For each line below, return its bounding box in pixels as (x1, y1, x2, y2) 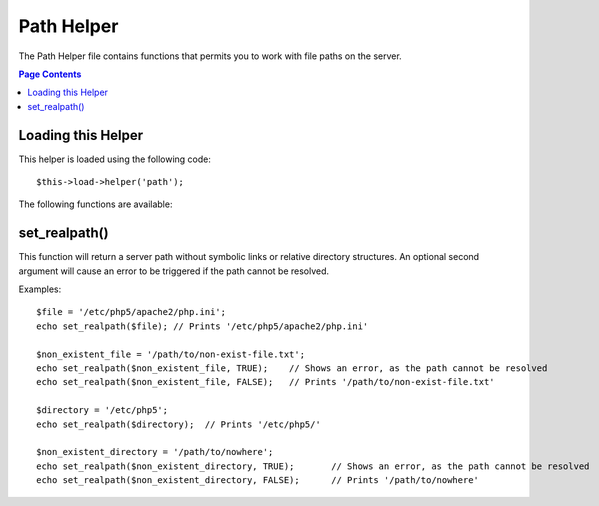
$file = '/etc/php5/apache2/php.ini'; (36, 306, 227, 318)
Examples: (18, 283, 62, 295)
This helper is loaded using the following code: (18, 153, 212, 165)
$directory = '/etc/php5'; (36, 405, 169, 416)
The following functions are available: (18, 198, 173, 210)
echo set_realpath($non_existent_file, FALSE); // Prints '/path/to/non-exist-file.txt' (36, 376, 495, 388)
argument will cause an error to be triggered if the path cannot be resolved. (18, 265, 330, 277)
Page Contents (18, 68, 82, 80)
